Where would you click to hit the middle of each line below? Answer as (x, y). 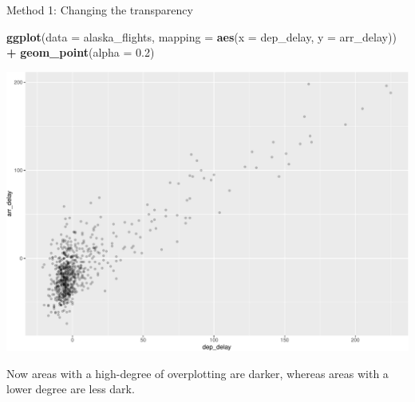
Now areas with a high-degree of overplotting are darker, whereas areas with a (198, 373)
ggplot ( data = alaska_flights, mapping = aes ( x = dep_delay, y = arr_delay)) (202, 36)
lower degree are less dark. (71, 389)
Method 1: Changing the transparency (100, 10)
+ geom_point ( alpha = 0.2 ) (81, 52)
